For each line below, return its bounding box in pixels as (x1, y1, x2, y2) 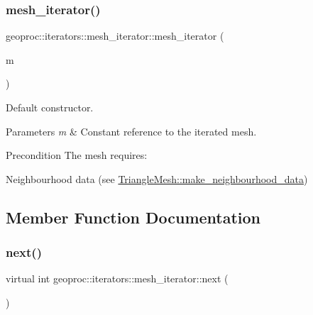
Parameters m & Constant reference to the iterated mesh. (6, 123, 257, 138)
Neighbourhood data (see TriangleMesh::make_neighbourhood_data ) (6, 171, 308, 186)
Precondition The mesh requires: (6, 148, 148, 162)
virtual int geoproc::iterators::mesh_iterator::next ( (6, 271, 229, 286)
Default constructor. (6, 100, 94, 114)
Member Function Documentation (6, 206, 261, 228)
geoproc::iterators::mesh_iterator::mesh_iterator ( (6, 28, 224, 43)
